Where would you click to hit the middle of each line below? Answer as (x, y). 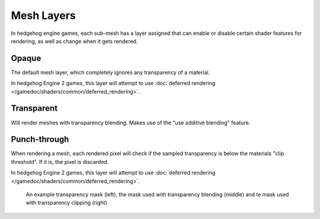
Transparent (34, 109)
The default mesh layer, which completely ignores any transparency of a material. (111, 72)
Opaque (26, 58)
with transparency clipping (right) (67, 203)
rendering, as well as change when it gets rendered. (74, 41)
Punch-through (40, 139)
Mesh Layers (44, 15)
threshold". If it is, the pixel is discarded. (60, 162)
